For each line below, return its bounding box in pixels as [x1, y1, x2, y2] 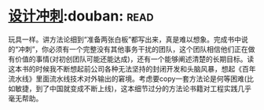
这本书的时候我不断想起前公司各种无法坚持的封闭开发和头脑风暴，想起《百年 [8, 64, 256, 73]
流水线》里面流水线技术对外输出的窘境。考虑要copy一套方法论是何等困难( [8, 74, 247, 83]
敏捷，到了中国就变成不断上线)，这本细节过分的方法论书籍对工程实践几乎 [14, 83, 252, 93]
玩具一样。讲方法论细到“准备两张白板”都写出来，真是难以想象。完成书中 [8, 35, 242, 44]
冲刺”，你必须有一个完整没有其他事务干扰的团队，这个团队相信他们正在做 [18, 44, 255, 53]
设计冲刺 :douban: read [8, 7, 154, 25]
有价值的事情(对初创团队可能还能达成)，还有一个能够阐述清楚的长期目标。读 [8, 54, 255, 64]
